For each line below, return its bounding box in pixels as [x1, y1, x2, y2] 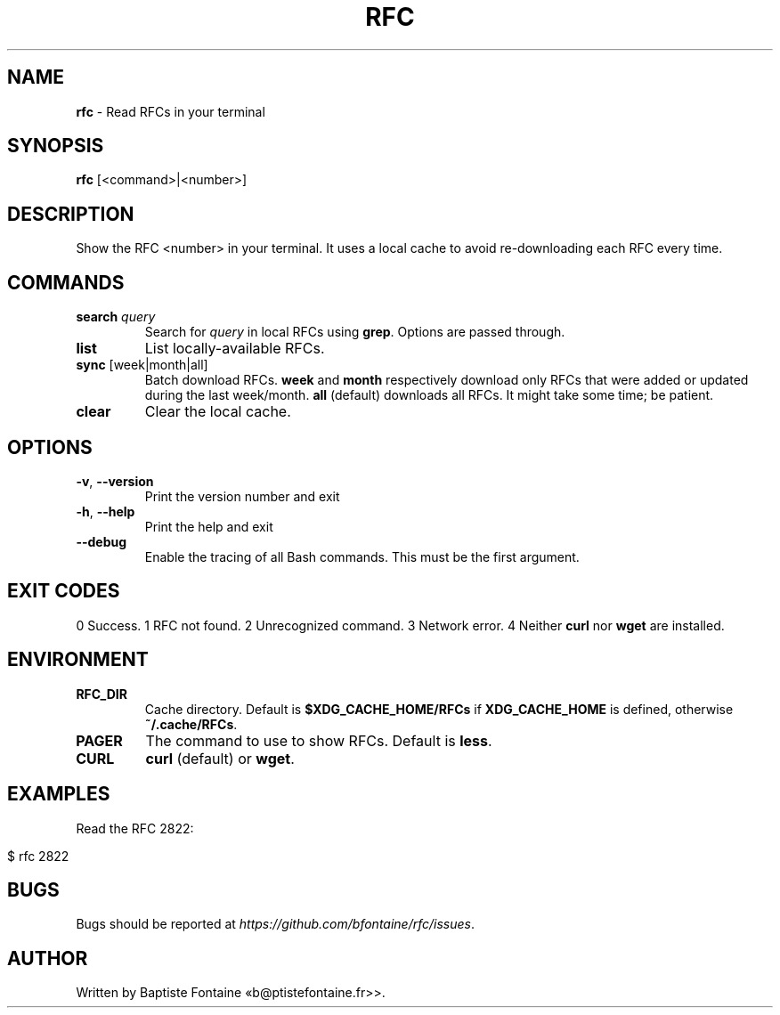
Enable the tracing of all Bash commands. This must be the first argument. [144, 548, 580, 564]
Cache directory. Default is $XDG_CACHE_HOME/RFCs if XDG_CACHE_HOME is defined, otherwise [144, 701, 734, 717]
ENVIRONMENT [7, 648, 149, 671]
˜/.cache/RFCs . [144, 716, 238, 732]
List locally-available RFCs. [144, 339, 325, 358]
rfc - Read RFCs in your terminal [76, 103, 265, 119]
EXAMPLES [7, 783, 110, 806]
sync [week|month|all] [76, 357, 208, 373]
